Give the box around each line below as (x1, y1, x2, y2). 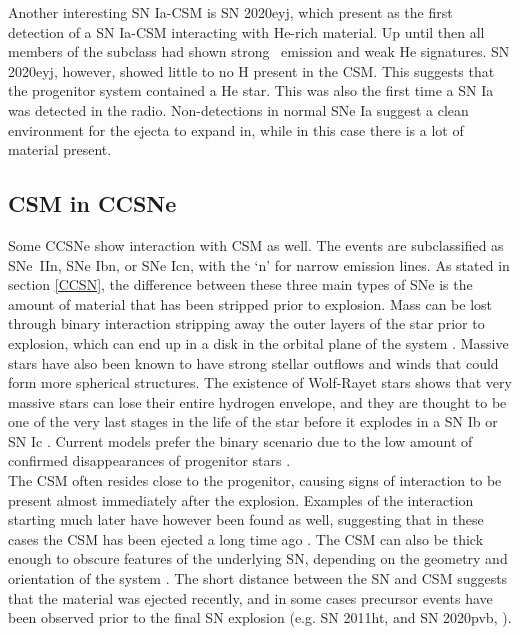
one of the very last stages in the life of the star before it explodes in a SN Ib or (8, 411, 498, 432)
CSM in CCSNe (8, 188, 177, 219)
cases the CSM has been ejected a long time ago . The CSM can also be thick (8, 528, 484, 549)
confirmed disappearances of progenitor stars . (8, 450, 291, 471)
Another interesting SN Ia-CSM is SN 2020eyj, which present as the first (8, 2, 453, 22)
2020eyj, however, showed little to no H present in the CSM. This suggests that (8, 60, 495, 81)
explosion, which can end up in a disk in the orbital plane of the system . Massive (8, 332, 509, 353)
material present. (8, 139, 112, 160)
